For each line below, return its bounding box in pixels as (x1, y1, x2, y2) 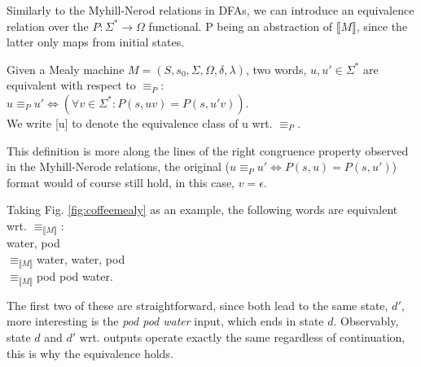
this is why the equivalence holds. (7, 344, 173, 361)
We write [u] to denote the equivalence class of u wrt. (7, 114, 273, 131)
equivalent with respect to (7, 76, 136, 94)
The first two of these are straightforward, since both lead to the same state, (7, 296, 388, 313)
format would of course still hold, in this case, (7, 173, 235, 190)
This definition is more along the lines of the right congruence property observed (7, 142, 409, 159)
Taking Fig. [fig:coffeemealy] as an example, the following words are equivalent (7, 201, 398, 218)
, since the (356, 17, 408, 34)
